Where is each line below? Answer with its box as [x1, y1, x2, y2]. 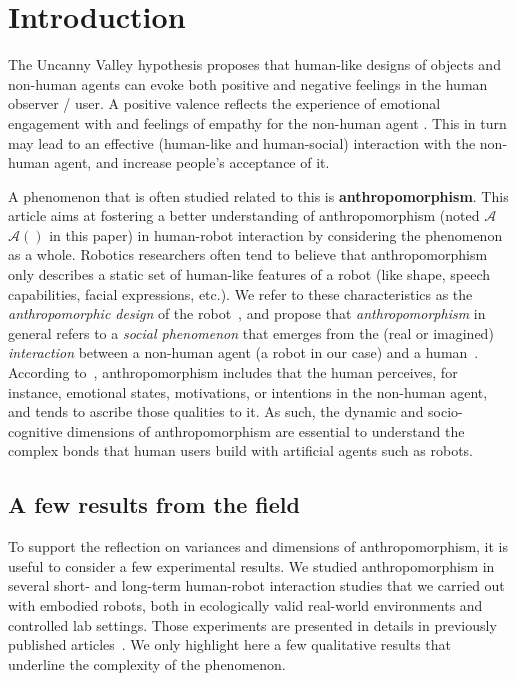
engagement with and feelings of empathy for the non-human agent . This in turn [8, 112, 507, 133]
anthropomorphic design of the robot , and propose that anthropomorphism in [8, 303, 486, 324]
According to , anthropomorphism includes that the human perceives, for [8, 362, 458, 383]
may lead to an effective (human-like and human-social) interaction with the [8, 132, 476, 153]
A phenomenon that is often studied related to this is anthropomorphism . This [8, 185, 509, 206]
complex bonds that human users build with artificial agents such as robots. [8, 440, 474, 461]
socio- [428, 401, 463, 422]
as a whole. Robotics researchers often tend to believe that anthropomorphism [8, 244, 488, 265]
